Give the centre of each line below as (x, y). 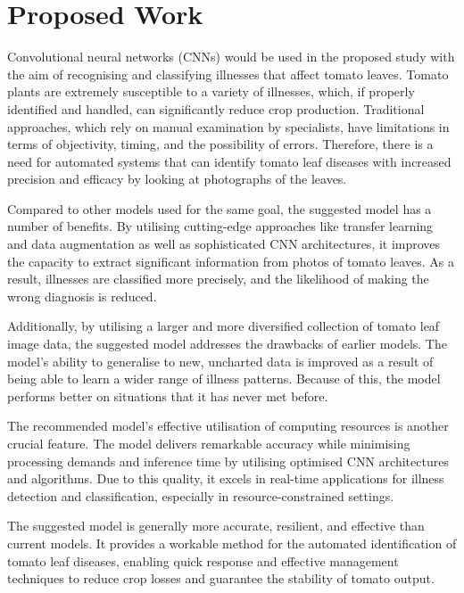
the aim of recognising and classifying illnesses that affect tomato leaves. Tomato (228, 74)
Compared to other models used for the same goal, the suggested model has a (220, 208)
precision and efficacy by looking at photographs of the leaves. (177, 179)
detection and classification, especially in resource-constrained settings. (201, 495)
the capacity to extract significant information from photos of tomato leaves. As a (231, 261)
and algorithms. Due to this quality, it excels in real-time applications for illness (226, 478)
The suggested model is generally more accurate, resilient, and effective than (216, 526)
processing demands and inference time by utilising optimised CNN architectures (228, 461)
